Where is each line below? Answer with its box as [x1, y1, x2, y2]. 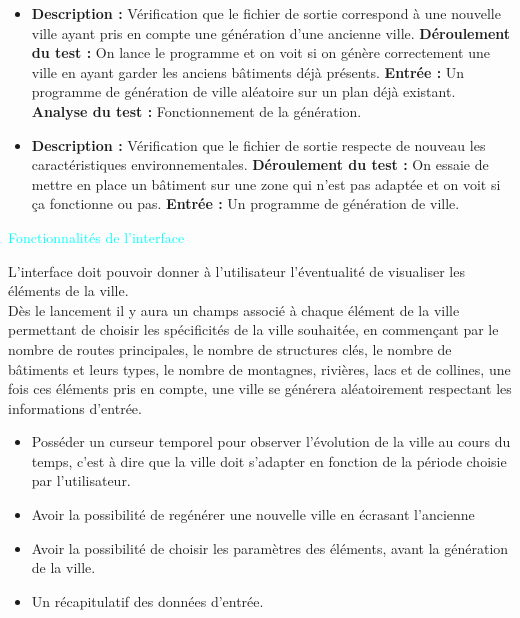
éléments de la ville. [8, 280, 129, 301]
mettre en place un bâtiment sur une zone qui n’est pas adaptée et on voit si [31, 173, 501, 194]
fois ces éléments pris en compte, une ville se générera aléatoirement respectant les [8, 378, 512, 399]
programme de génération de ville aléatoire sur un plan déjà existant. [31, 81, 456, 102]
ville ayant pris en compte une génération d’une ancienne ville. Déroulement [31, 22, 511, 43]
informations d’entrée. [8, 397, 142, 418]
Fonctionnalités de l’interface [8, 226, 185, 247]
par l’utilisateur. [31, 470, 131, 491]
